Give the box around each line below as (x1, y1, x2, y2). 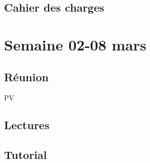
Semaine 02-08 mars (4, 34, 146, 55)
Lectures (4, 117, 49, 133)
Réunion (4, 69, 49, 84)
